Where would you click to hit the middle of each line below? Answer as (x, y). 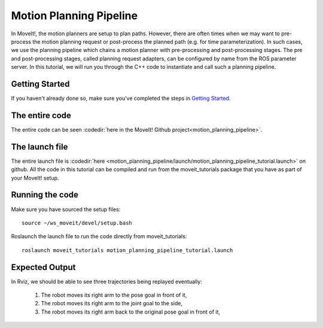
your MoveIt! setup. (35, 178)
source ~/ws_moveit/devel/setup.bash (77, 223)
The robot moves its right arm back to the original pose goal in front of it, (131, 312)
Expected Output (43, 267)
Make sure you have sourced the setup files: (66, 209)
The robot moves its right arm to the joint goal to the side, (112, 303)
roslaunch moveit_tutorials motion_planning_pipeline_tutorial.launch (127, 250)
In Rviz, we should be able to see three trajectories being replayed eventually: (107, 281)
